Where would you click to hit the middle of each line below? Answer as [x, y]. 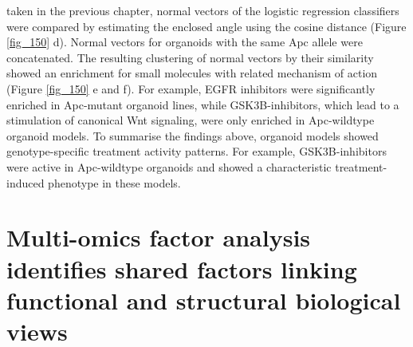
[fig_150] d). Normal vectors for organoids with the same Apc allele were [185, 42]
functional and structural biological [204, 300]
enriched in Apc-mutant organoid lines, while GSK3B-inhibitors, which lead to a [203, 104]
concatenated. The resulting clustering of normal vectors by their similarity [190, 57]
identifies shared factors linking [182, 268]
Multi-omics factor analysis [159, 237]
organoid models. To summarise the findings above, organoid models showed [193, 135]
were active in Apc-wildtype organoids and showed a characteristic [169, 166]
